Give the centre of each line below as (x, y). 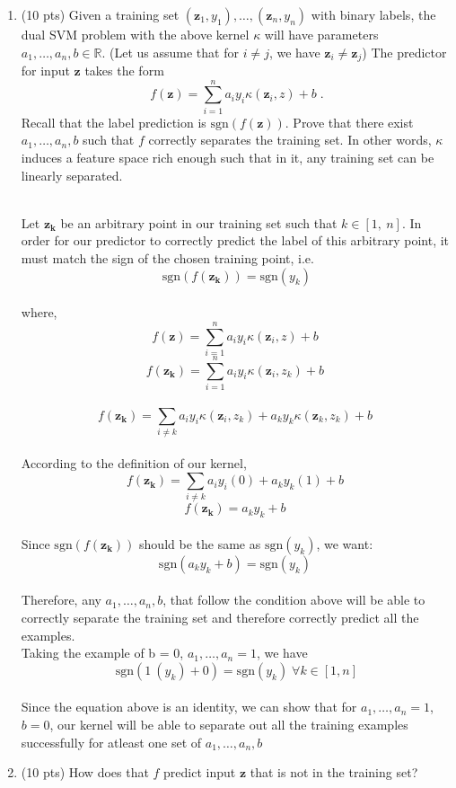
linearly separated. (72, 175)
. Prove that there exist (349, 122)
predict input (200, 772)
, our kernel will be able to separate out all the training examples (229, 724)
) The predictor (404, 52)
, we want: (345, 543)
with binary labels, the (373, 14)
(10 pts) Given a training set (100, 14)
